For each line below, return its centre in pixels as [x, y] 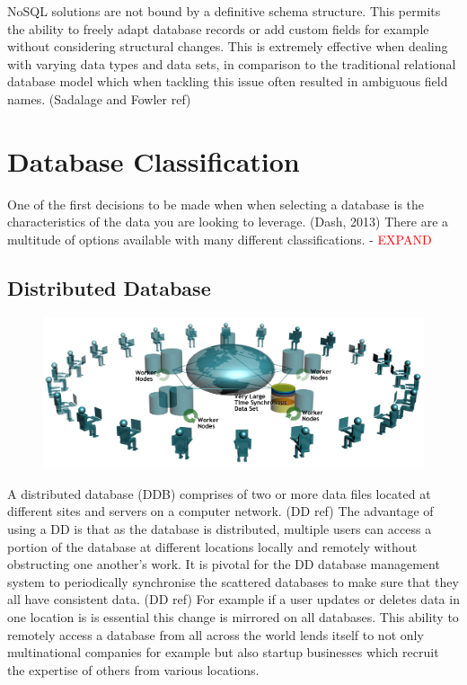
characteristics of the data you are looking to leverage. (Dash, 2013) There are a [228, 222]
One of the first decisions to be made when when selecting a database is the [216, 204]
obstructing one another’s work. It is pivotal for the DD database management [224, 564]
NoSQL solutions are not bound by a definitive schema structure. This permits [224, 11]
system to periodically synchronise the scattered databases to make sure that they [233, 581]
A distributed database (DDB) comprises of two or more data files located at [219, 493]
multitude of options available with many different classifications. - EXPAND [220, 239]
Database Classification [154, 160]
